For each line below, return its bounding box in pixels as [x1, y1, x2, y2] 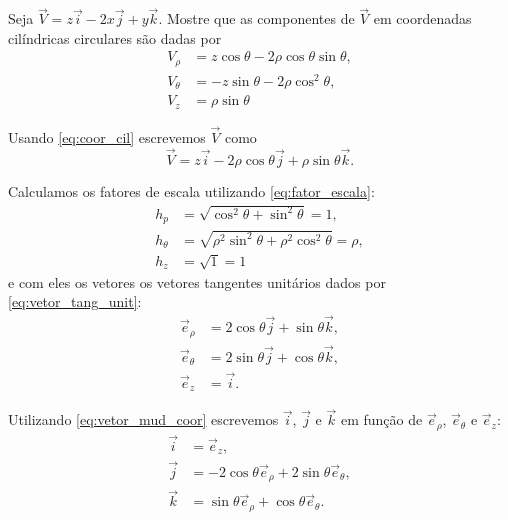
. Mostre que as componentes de [158, 8, 355, 29]
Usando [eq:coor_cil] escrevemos [8, 127, 206, 148]
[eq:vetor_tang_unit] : [8, 291, 142, 312]
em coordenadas [373, 8, 472, 29]
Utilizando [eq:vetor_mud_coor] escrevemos [8, 409, 279, 430]
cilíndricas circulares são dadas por [8, 27, 222, 48]
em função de [340, 409, 423, 430]
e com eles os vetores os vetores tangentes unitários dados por [8, 271, 386, 292]
